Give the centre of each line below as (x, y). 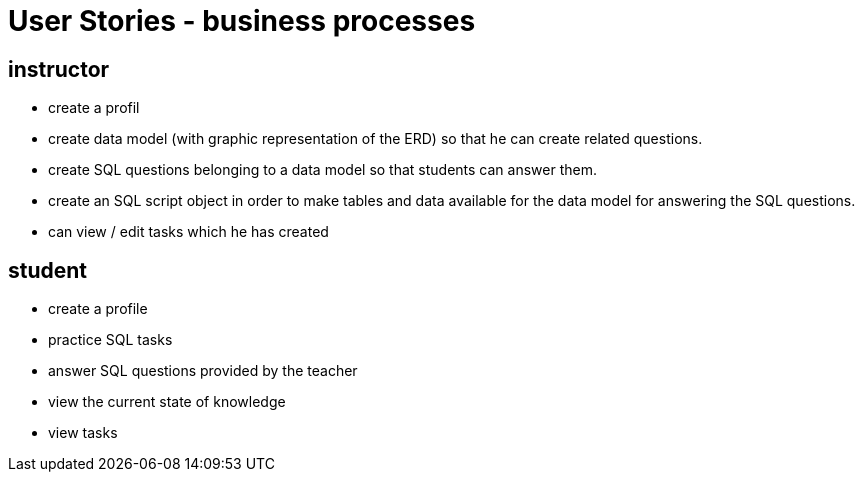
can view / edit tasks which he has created (188, 232)
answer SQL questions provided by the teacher (203, 371)
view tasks (83, 433)
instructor (59, 69)
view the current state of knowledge (167, 402)
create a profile (98, 309)
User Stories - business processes (242, 21)
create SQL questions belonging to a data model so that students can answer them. (322, 170)
